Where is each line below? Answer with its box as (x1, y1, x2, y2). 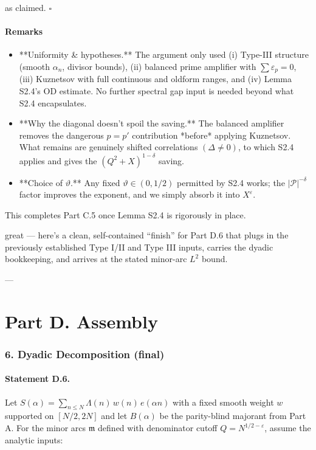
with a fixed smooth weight (173, 395, 274, 408)
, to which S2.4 (238, 140, 294, 153)
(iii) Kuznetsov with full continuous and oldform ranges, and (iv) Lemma (19, 72, 292, 85)
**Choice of (19, 176, 63, 189)
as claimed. (5, 1, 46, 13)
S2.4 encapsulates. (19, 96, 87, 109)
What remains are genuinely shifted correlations (19, 140, 198, 153)
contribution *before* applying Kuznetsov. (132, 128, 291, 141)
